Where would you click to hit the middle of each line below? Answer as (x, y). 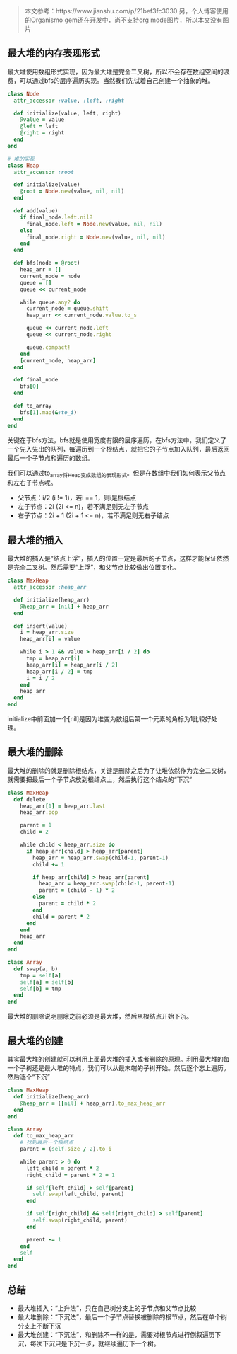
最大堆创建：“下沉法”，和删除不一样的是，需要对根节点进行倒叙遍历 (116, 1334)
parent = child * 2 (67, 904)
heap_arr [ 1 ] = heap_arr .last (63, 806)
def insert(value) (41, 626)
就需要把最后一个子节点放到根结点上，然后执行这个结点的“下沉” (100, 779)
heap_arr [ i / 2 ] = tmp (59, 672)
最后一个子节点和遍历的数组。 (50, 458)
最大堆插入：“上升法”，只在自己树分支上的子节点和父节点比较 (107, 1308)
